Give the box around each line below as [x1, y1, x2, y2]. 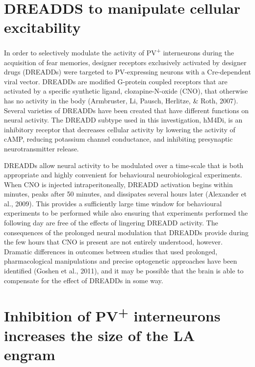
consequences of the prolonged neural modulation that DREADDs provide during [4, 227, 249, 237]
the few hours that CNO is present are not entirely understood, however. [4, 237, 223, 247]
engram [4, 344, 55, 365]
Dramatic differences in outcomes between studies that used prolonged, [4, 246, 218, 256]
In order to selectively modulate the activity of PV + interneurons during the [4, 46, 234, 57]
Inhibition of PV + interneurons [4, 304, 221, 326]
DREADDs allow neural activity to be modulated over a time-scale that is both [4, 160, 244, 170]
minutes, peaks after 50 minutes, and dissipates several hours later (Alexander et [4, 189, 247, 199]
